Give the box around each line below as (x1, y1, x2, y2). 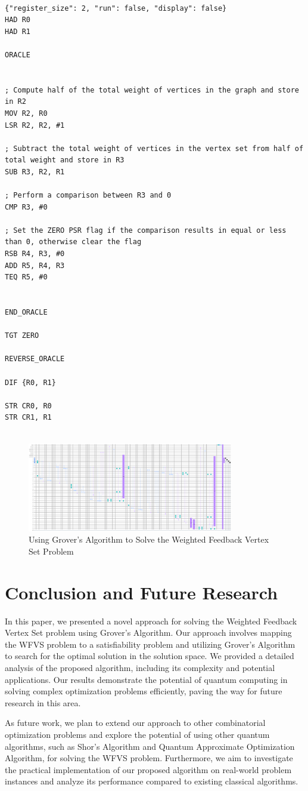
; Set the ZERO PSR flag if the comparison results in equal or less (5, 226, 287, 235)
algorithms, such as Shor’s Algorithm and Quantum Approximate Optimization (5, 740, 295, 752)
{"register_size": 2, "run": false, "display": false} (5, 4, 227, 13)
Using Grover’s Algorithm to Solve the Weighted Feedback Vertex (29, 533, 269, 546)
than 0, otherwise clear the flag (5, 238, 142, 247)
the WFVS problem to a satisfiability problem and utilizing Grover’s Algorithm (5, 638, 295, 650)
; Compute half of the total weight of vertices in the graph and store (5, 85, 299, 94)
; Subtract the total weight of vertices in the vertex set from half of (5, 144, 304, 153)
